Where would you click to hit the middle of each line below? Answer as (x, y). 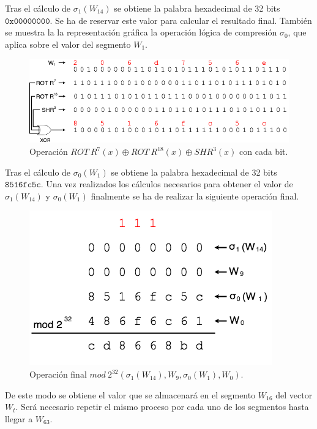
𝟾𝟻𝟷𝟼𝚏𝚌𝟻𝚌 (23, 185)
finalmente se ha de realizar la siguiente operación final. (195, 196)
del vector (294, 394)
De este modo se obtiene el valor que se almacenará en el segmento (130, 394)
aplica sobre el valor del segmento (68, 44)
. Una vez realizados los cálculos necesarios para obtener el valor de (167, 184)
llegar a (19, 418)
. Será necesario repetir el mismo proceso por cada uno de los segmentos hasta (162, 407)
